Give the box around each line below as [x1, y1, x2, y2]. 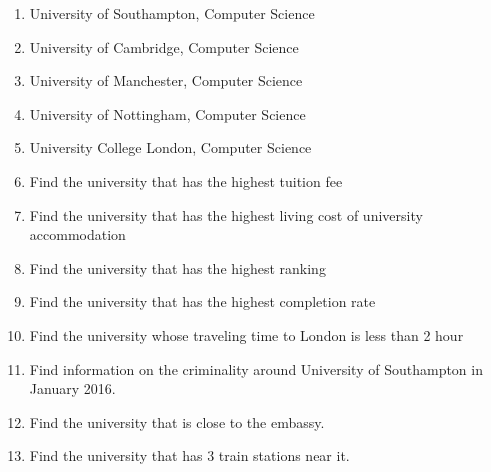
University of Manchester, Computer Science [29, 70, 303, 91]
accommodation [29, 224, 126, 245]
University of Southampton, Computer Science [29, 3, 315, 23]
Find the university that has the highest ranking [29, 257, 326, 278]
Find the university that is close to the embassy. [29, 411, 325, 432]
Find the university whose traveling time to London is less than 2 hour [29, 324, 464, 345]
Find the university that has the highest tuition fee [29, 170, 343, 191]
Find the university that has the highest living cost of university [29, 204, 423, 225]
